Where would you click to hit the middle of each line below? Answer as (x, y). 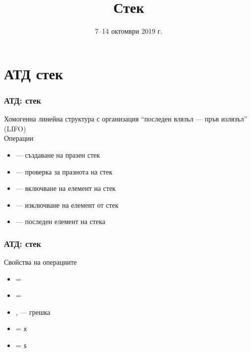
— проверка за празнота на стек (64, 171)
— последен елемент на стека (60, 221)
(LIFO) (15, 128)
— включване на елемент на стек (66, 188)
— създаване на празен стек (58, 154)
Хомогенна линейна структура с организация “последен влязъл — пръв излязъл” (126, 119)
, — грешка (33, 312)
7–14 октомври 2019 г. (129, 31)
